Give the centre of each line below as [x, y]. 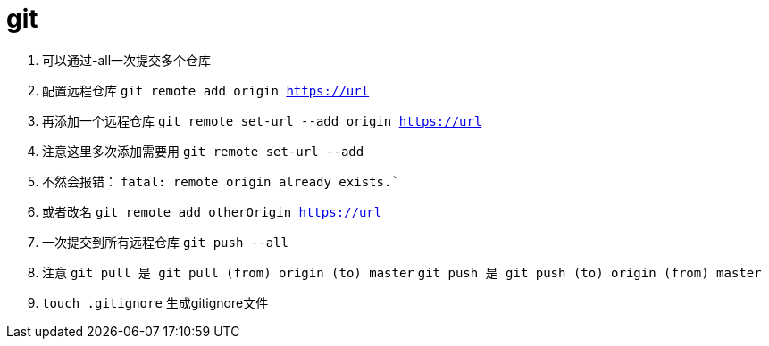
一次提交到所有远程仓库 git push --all [165, 242]
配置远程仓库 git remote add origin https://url [206, 90]
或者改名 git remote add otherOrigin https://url [212, 211]
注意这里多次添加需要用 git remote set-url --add [203, 151]
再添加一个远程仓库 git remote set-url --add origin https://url [262, 120]
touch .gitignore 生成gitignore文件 [155, 302]
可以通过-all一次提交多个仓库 [127, 60]
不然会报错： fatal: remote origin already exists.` [221, 181]
